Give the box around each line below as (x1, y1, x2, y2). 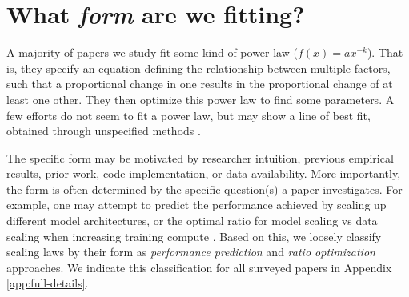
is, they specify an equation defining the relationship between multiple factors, (6, 59, 391, 76)
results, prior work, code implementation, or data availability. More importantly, (6, 165, 401, 182)
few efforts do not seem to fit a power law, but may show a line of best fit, (6, 106, 371, 123)
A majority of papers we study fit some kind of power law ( (6, 44, 298, 61)
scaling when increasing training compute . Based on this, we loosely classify (6, 227, 382, 244)
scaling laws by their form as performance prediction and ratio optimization (6, 243, 375, 260)
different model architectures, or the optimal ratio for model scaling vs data (6, 212, 378, 229)
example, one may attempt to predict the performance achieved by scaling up (6, 196, 387, 213)
